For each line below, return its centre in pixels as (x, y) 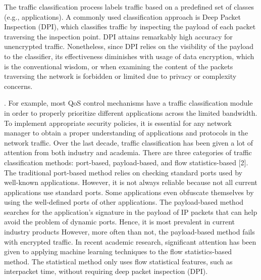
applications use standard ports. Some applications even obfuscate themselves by (129, 192)
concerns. (18, 86)
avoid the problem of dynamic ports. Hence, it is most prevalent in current (119, 222)
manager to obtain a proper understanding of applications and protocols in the (126, 133)
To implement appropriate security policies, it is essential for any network (118, 123)
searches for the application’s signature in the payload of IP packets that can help (131, 212)
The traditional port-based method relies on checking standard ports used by (123, 172)
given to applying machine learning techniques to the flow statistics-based (118, 251)
